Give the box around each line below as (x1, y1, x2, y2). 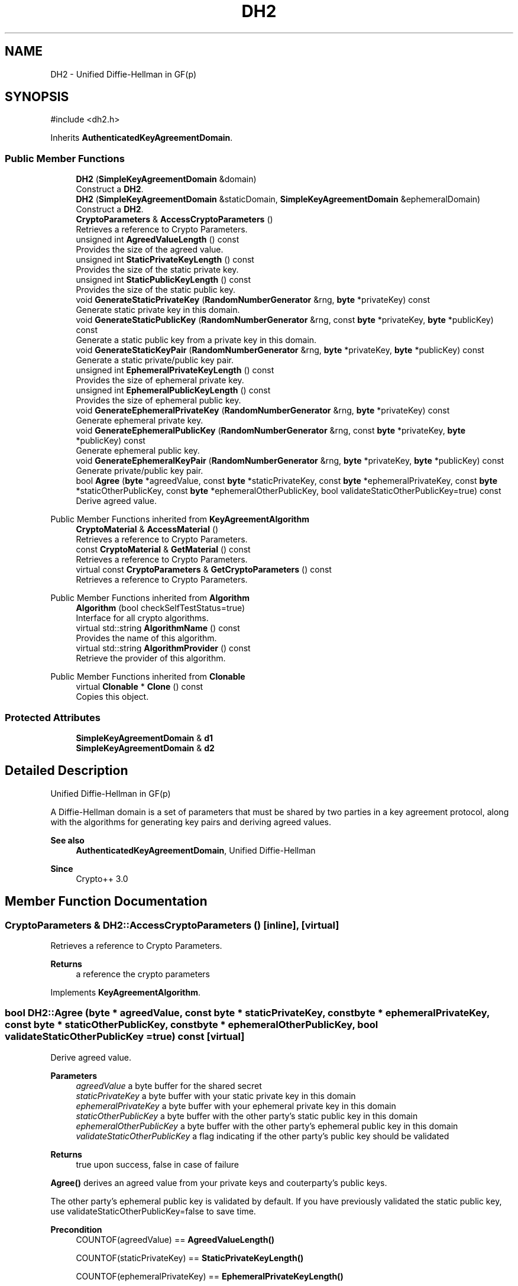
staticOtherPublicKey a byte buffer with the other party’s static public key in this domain (76, 1110, 418, 1121)
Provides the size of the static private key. (76, 264, 239, 275)
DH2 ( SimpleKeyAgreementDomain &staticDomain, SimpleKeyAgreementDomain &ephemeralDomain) (76, 194, 481, 205)
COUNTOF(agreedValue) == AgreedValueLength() (76, 1234, 275, 1245)
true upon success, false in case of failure (76, 1159, 239, 1169)
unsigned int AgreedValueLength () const (76, 234, 239, 245)
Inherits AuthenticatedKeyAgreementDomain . (50, 133, 233, 143)
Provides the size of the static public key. (76, 285, 236, 295)
